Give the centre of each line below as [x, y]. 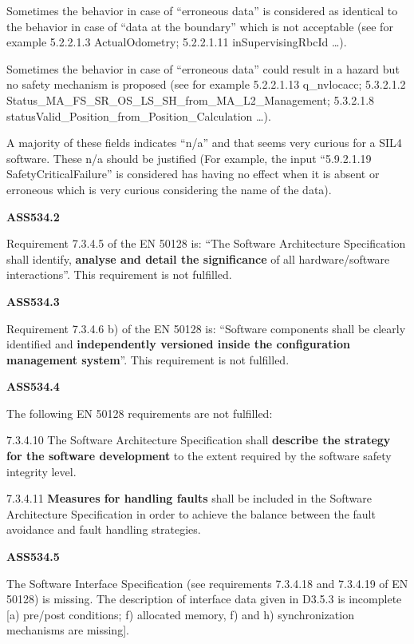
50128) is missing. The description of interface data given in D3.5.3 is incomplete [204, 599]
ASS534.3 [33, 301]
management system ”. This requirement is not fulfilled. [148, 359]
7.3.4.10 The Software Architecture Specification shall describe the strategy [199, 440]
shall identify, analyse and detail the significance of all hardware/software [198, 258]
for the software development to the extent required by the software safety [199, 456]
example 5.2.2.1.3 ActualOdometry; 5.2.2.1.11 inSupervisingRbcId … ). [177, 42]
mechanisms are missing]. [68, 630]
